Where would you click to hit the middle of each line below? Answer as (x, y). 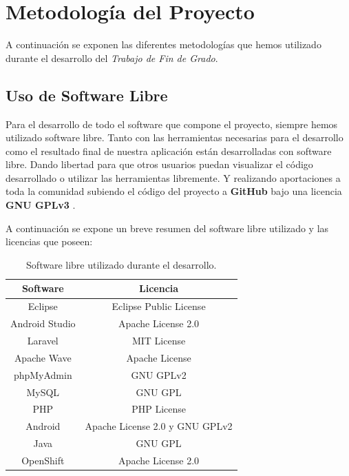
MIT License (159, 340)
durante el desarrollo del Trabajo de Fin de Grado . (112, 58)
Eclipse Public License (159, 306)
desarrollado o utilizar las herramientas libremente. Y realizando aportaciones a (173, 177)
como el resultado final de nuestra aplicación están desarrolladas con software (169, 151)
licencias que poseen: (49, 241)
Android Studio (43, 323)
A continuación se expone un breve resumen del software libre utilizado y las (167, 228)
